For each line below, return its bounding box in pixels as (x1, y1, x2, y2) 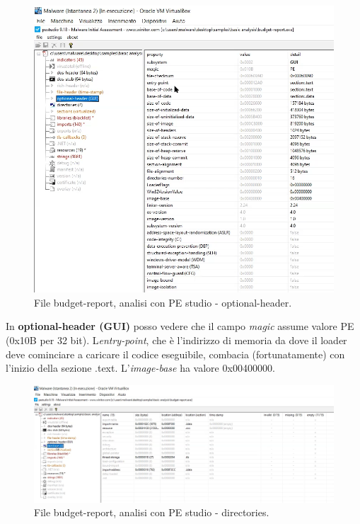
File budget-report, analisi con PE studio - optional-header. (34, 295, 292, 309)
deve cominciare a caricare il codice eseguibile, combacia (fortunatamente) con (6, 346, 345, 361)
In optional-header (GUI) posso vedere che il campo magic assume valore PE (6, 319, 354, 334)
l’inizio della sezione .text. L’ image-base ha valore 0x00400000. (6, 360, 275, 375)
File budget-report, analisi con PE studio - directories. (34, 505, 269, 520)
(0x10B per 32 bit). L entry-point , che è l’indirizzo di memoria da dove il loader (6, 333, 347, 348)
